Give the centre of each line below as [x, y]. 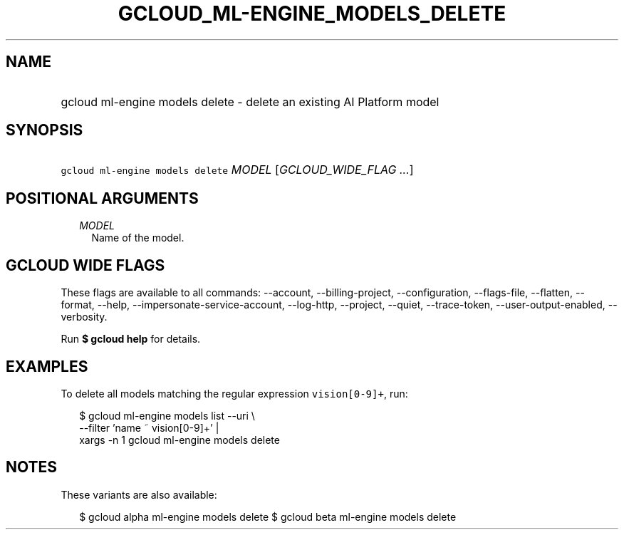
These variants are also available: [139, 494]
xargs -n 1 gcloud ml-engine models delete [180, 440]
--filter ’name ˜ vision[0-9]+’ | [149, 427]
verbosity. [84, 317]
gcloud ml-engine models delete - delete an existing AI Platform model [250, 102]
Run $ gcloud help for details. [131, 339]
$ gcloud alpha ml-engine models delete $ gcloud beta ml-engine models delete [268, 516]
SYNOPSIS [45, 130]
